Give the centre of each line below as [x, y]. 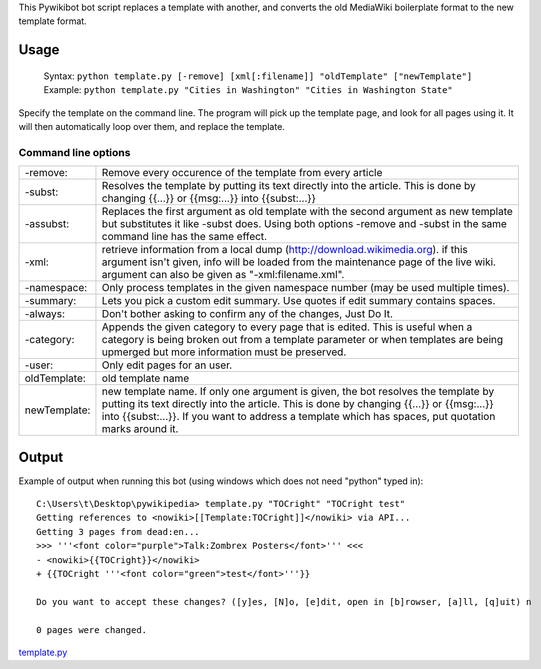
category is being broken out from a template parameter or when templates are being [302, 340]
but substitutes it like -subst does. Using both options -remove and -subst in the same [304, 224]
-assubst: [47, 224]
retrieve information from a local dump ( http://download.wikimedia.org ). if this [285, 250]
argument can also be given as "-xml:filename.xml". [223, 275]
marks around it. [140, 429]
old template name [145, 378]
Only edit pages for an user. [167, 365]
